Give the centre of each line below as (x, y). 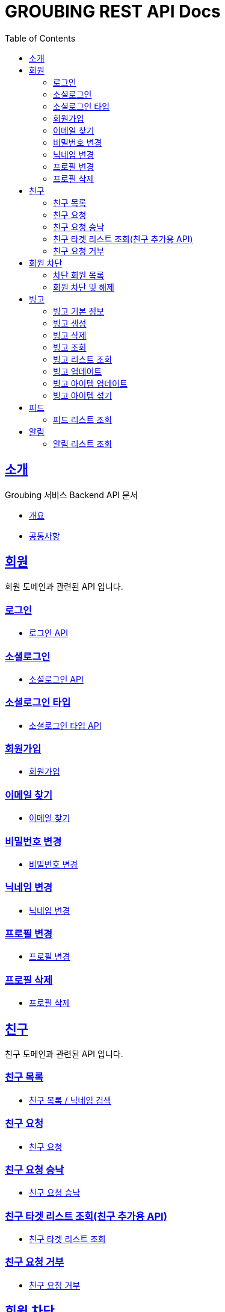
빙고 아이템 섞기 (83, 395)
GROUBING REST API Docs (113, 11)
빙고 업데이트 (78, 371)
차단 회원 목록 (79, 275)
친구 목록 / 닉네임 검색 (70, 1100)
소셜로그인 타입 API (65, 725)
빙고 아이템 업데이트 (90, 383)
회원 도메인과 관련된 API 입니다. (64, 587)
